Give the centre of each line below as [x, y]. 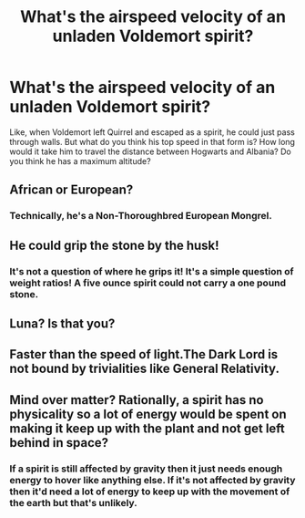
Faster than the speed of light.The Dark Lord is [144, 354]
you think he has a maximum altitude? [81, 161]
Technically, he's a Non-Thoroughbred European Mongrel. [141, 216]
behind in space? [59, 443]
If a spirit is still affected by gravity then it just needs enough [146, 469]
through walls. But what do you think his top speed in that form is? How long [152, 141]
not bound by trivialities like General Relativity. [145, 369]
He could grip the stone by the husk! [115, 245]
